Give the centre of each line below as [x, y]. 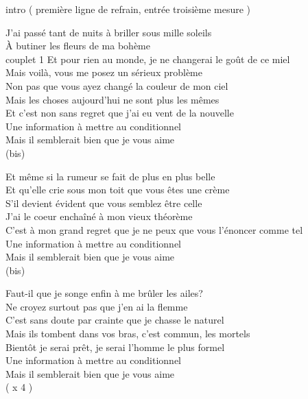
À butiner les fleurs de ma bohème [78, 46]
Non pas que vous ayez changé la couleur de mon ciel [117, 85]
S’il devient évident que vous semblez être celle [104, 203]
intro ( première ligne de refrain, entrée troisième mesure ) [128, 9]
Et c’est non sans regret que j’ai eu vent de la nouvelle [120, 113]
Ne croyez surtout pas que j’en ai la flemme [97, 306]
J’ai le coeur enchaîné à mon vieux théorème [99, 216]
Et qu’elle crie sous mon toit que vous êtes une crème [118, 190]
